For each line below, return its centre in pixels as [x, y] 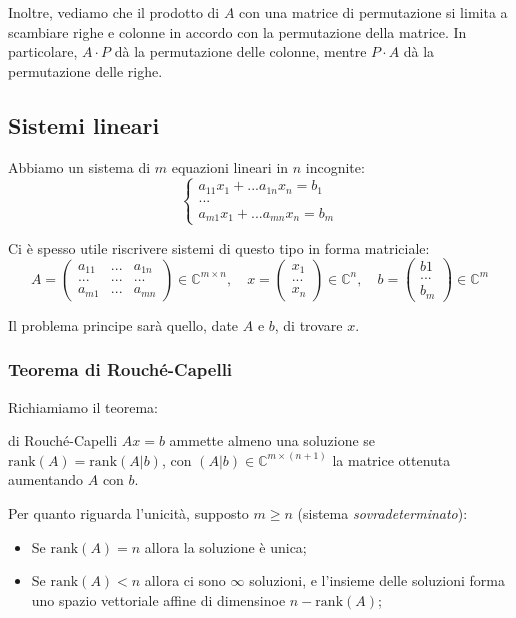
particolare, [43, 51]
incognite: [335, 166]
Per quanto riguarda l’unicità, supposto [128, 513]
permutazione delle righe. [85, 70]
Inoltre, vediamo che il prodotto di [114, 12]
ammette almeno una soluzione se [272, 440]
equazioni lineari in [230, 166]
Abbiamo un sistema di [79, 166]
